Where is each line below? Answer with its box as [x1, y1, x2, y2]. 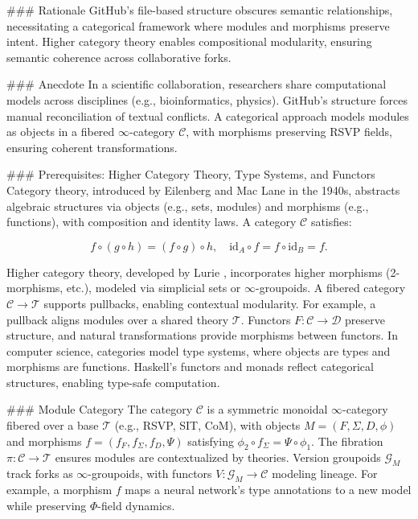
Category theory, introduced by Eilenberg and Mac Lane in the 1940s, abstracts [6, 181, 400, 198]
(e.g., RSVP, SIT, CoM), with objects [114, 417, 301, 434]
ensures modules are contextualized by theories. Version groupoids [55, 449, 381, 466]
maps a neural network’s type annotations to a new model [125, 481, 412, 498]
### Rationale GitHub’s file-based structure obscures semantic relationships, [6, 2, 393, 18]
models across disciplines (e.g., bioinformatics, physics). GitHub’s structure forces [6, 91, 408, 108]
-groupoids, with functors [88, 465, 212, 482]
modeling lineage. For [272, 465, 378, 482]
